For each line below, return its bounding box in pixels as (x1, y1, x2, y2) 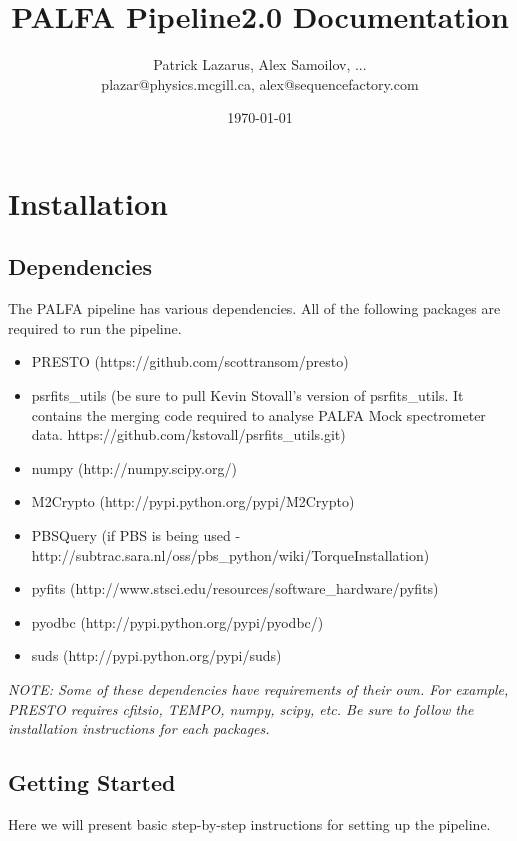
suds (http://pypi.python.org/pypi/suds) (31, 645, 282, 666)
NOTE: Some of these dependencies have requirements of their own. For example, (8, 679, 509, 700)
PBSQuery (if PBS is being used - (31, 525, 241, 546)
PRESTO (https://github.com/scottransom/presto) (31, 351, 349, 372)
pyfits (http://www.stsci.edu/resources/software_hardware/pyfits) (31, 578, 439, 599)
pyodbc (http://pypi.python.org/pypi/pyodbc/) (31, 611, 324, 632)
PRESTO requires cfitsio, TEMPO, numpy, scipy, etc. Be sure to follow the (8, 698, 474, 719)
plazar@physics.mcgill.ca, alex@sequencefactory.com (101, 73, 419, 94)
